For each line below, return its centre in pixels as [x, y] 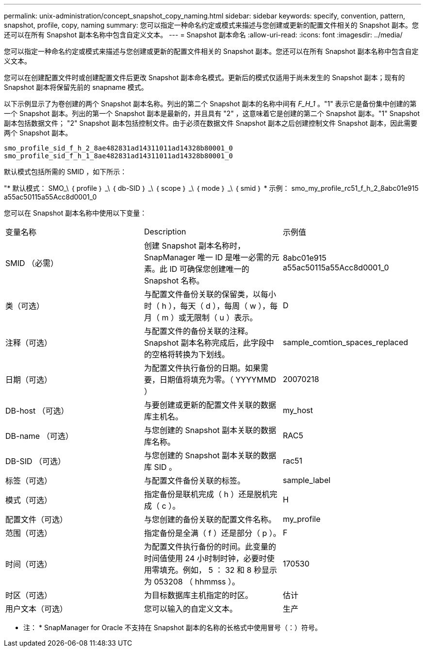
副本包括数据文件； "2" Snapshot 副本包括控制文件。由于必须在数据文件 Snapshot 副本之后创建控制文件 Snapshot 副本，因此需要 [211, 123]
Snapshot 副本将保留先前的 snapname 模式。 [76, 87]
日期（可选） [29, 380]
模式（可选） [29, 500]
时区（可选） [29, 595]
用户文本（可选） [37, 609]
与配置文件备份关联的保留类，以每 [206, 294]
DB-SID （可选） [35, 461]
